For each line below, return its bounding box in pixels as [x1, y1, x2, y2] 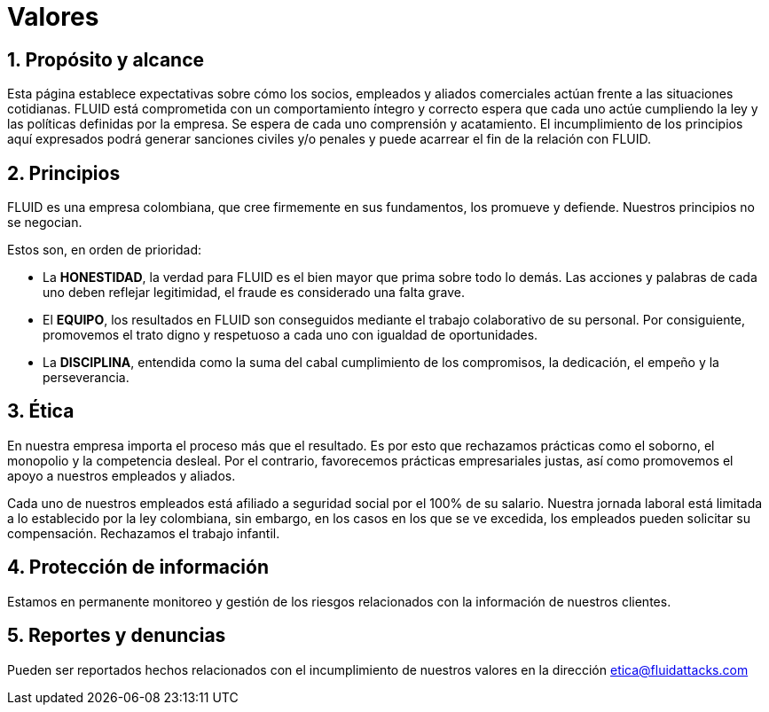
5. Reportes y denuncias [7, 624, 226, 647]
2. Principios [7, 161, 121, 184]
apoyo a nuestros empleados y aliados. [7, 467, 236, 483]
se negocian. [7, 215, 82, 231]
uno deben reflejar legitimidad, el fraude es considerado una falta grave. [43, 285, 466, 301]
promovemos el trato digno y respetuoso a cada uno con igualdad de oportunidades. [43, 327, 538, 343]
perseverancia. [43, 370, 129, 386]
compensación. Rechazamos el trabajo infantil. [7, 525, 280, 541]
